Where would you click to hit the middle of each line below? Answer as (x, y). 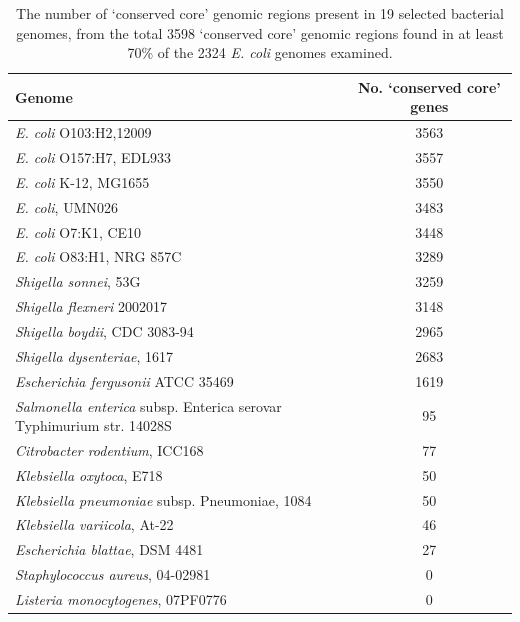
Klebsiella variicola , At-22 (94, 524)
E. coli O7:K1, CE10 (78, 231)
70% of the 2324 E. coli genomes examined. (260, 52)
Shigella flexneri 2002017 (91, 306)
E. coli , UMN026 (66, 206)
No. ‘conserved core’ (429, 86)
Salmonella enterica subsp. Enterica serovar (148, 405)
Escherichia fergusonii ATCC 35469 (124, 380)
